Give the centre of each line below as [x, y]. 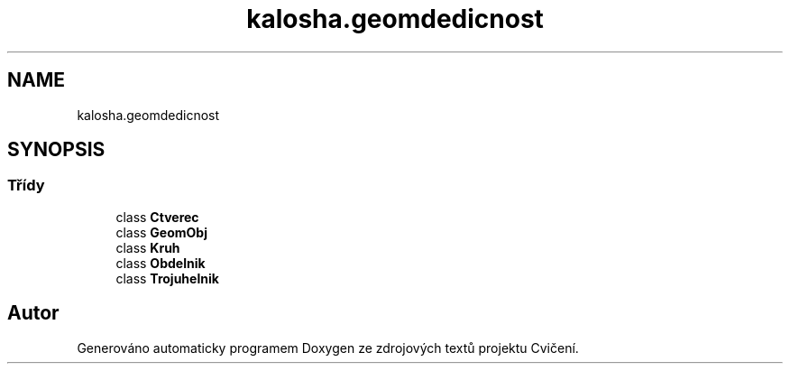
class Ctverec [157, 217]
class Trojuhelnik [167, 278]
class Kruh [148, 247]
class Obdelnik [161, 263]
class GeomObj [161, 232]
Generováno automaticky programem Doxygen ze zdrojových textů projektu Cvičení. [328, 348]
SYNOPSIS [56, 150]
